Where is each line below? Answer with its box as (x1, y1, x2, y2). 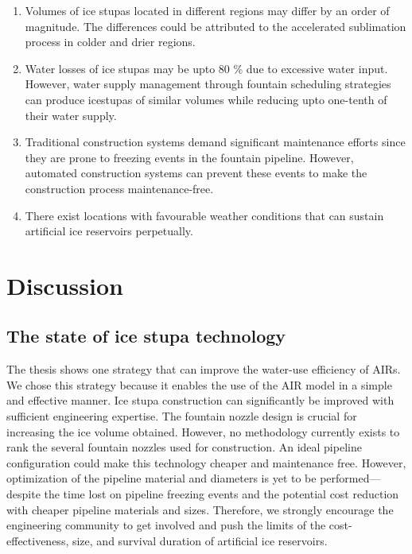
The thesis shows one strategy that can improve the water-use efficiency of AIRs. (6, 361, 401, 378)
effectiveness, (6, 532, 69, 548)
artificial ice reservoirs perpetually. (25, 223, 193, 239)
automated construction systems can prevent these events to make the (25, 165, 367, 181)
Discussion (6, 269, 123, 301)
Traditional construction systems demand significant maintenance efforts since (25, 134, 406, 150)
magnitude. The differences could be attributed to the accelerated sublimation (25, 17, 406, 34)
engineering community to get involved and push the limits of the (6, 517, 326, 533)
